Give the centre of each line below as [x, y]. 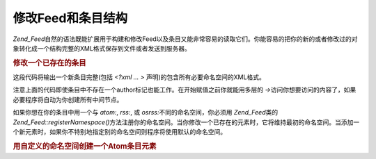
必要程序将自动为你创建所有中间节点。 [68, 99]
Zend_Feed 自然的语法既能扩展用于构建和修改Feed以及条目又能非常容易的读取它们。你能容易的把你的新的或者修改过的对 [185, 39]
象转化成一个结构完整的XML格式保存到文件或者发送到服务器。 [102, 48]
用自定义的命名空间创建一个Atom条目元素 [85, 146]
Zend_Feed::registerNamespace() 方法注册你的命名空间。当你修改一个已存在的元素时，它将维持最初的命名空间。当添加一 [186, 122]
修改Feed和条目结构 [70, 18]
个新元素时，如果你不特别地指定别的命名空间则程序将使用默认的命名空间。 [119, 131]
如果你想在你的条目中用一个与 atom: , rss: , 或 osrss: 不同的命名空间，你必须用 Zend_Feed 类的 [146, 112]
